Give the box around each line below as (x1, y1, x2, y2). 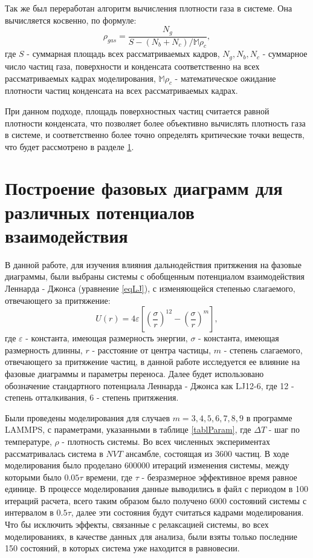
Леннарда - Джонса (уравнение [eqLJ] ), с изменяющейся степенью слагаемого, (5, 281, 295, 294)
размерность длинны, (5, 343, 83, 356)
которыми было (5, 470, 62, 483)
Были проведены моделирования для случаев (5, 411, 170, 424)
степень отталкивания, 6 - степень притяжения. (5, 391, 179, 404)
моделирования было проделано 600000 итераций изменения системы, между (5, 459, 289, 471)
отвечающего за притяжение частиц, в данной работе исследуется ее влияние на (5, 355, 300, 368)
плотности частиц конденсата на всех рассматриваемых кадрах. (5, 84, 238, 97)
